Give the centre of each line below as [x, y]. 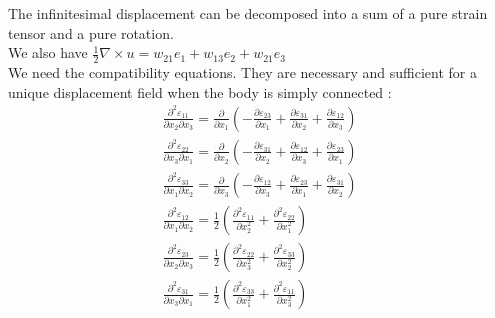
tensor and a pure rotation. [91, 32]
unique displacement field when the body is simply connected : [200, 91]
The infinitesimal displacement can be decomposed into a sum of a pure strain [248, 13]
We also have [48, 52]
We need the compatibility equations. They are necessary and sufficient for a [243, 72]
